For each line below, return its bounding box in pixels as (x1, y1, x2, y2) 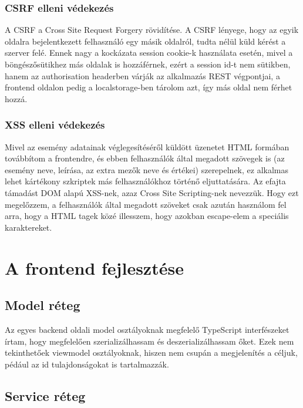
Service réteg (5, 386, 86, 404)
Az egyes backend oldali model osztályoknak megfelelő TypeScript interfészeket (5, 323, 289, 335)
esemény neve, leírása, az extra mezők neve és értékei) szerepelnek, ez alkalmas (5, 163, 289, 176)
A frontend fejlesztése (5, 255, 184, 279)
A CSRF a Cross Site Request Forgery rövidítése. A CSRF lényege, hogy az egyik (5, 23, 299, 36)
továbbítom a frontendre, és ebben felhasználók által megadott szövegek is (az (5, 152, 285, 164)
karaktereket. (5, 221, 52, 233)
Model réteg (5, 296, 80, 314)
